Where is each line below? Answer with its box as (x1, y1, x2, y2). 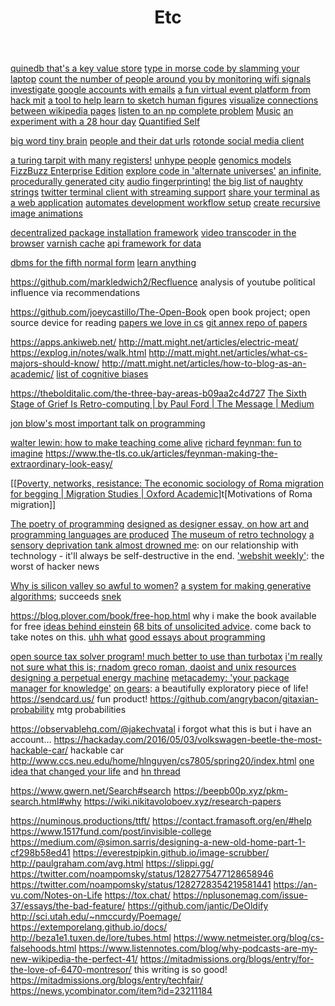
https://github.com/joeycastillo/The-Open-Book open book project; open (10, 306, 311, 318)
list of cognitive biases (56, 368, 149, 380)
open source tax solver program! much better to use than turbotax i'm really (10, 651, 323, 663)
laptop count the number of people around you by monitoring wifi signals (10, 73, 312, 85)
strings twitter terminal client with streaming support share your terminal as (10, 186, 321, 198)
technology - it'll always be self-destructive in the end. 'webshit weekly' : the (10, 550, 325, 562)
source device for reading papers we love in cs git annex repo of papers (10, 317, 308, 329)
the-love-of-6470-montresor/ (10, 964, 132, 976)
